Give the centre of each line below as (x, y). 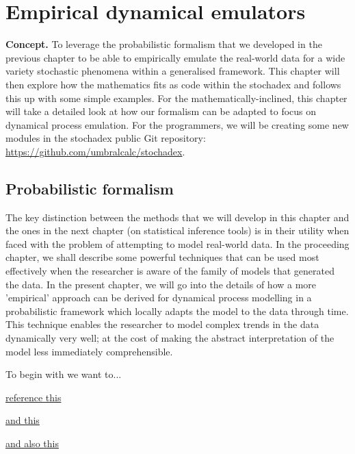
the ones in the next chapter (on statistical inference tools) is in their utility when (177, 230)
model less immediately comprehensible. (89, 351)
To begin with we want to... (64, 374)
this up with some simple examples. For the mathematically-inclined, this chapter (176, 98)
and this (23, 420)
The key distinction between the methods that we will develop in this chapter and (177, 217)
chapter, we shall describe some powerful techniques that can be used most (162, 257)
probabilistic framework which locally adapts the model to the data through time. (177, 311)
